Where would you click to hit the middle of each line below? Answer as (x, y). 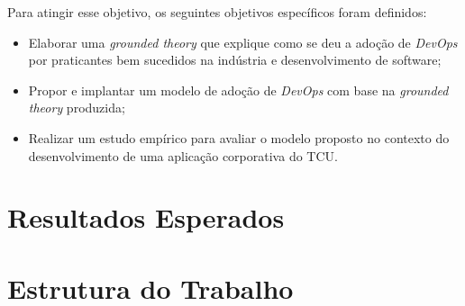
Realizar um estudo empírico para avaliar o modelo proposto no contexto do (239, 137)
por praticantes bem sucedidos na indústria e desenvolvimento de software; (235, 60)
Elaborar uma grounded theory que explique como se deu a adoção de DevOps (243, 42)
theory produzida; (77, 108)
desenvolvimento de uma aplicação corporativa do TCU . (183, 155)
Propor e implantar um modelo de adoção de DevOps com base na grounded (238, 90)
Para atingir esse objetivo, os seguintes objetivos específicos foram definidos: (217, 12)
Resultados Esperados (146, 217)
